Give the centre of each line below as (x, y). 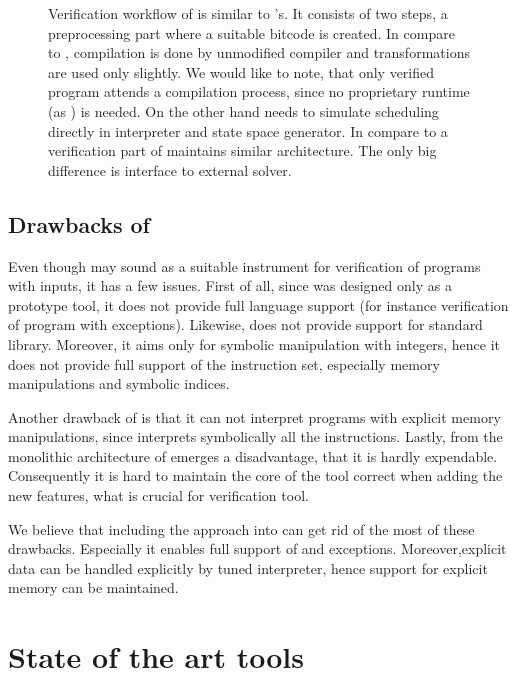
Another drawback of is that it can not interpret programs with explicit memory (254, 416)
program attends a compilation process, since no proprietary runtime (259, 91)
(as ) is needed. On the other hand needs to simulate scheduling (243, 110)
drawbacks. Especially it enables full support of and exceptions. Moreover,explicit (257, 548)
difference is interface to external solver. (170, 169)
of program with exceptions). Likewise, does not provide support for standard (245, 324)
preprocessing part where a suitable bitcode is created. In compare (251, 32)
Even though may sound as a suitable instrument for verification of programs (244, 265)
